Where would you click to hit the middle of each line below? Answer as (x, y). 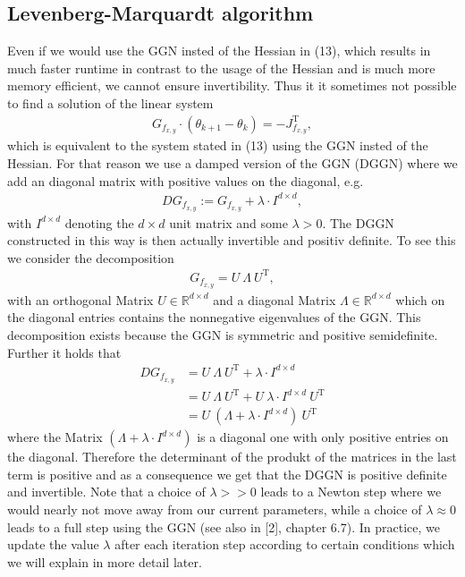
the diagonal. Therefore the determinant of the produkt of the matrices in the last (232, 457)
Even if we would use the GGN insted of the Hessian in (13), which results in (219, 51)
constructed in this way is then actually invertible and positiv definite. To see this (232, 240)
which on (420, 299)
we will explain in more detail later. (105, 561)
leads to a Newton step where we (351, 492)
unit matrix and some (228, 222)
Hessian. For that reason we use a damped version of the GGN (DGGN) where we (232, 163)
